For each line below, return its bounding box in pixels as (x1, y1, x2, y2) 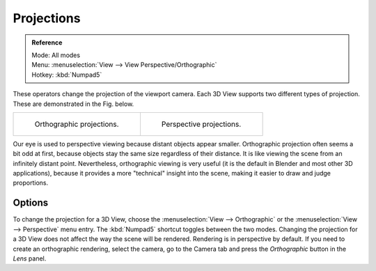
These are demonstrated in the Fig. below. (13, 100, 134, 108)
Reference (31, 38, 63, 47)
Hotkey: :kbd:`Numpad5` (31, 70, 102, 79)
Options (13, 197, 49, 209)
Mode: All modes (31, 51, 80, 59)
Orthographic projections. (34, 119, 119, 129)
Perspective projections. (161, 119, 242, 129)
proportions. (13, 178, 49, 187)
